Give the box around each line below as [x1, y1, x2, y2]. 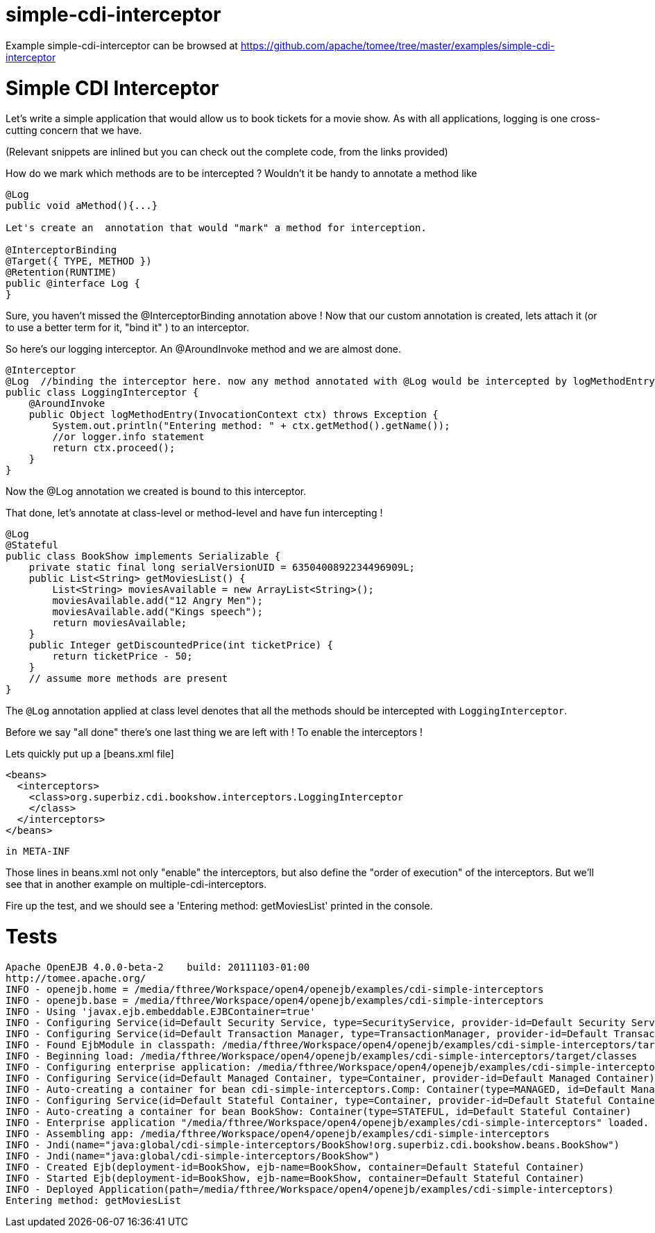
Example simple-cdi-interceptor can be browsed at [6, 39, 238, 51]
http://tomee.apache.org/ [6, 972, 146, 984]
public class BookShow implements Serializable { [6, 551, 281, 562]
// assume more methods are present [28, 673, 228, 685]
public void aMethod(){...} [6, 200, 158, 212]
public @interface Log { [6, 278, 140, 290]
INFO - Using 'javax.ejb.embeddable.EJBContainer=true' [6, 1005, 316, 1017]
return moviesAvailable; [52, 617, 187, 629]
